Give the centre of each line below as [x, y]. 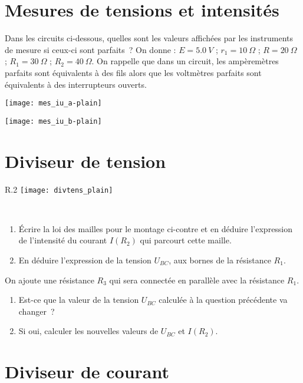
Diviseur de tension [85, 161]
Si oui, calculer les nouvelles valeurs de [88, 331]
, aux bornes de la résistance [220, 260]
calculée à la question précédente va [223, 300]
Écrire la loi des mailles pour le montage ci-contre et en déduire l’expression [156, 228]
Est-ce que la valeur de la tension [79, 300]
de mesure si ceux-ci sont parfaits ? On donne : [90, 49]
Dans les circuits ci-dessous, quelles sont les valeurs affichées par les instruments [149, 38]
